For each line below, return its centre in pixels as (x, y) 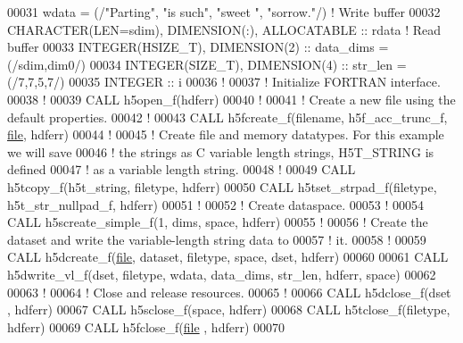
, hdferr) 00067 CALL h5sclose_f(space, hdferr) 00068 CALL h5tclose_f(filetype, (229, 310)
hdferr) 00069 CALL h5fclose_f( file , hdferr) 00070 (146, 326)
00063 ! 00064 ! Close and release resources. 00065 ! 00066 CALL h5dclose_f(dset (229, 292)
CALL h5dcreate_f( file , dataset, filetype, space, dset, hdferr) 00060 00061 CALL (228, 257)
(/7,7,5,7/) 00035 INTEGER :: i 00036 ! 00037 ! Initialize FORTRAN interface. (224, 82)
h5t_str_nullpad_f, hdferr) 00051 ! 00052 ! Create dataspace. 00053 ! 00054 (216, 204)
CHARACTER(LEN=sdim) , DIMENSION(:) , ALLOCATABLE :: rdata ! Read (224, 29)
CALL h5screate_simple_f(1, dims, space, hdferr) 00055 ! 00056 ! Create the (218, 222)
